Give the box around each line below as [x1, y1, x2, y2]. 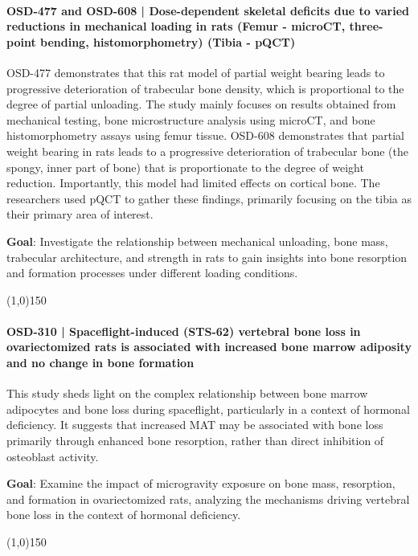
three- [349, 18, 383, 35]
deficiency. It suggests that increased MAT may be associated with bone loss [6, 416, 383, 433]
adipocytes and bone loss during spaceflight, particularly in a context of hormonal [6, 400, 410, 417]
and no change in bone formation [6, 354, 195, 371]
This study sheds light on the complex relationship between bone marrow [6, 385, 368, 402]
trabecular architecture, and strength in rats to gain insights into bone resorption [6, 248, 408, 265]
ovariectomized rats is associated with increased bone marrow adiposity [6, 338, 412, 355]
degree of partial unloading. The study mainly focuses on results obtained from [6, 96, 396, 112]
